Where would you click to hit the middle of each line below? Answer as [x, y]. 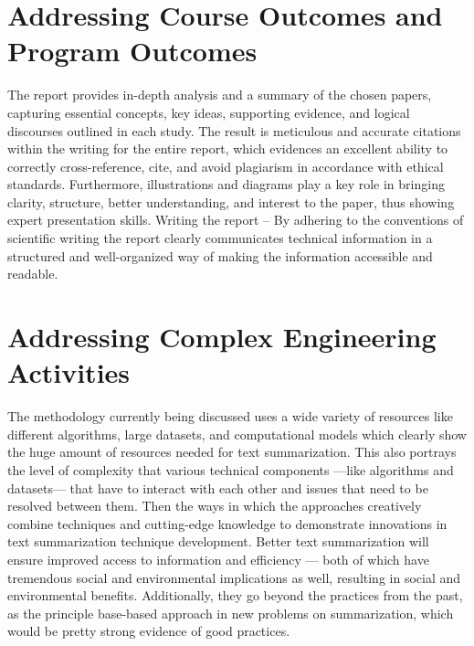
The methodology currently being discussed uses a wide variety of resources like [230, 416]
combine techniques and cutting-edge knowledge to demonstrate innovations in [227, 523]
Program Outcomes [132, 51]
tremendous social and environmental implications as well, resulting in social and [234, 577]
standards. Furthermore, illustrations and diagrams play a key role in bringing [226, 184]
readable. [33, 274]
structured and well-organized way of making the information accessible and [220, 255]
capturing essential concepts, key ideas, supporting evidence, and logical [209, 112]
